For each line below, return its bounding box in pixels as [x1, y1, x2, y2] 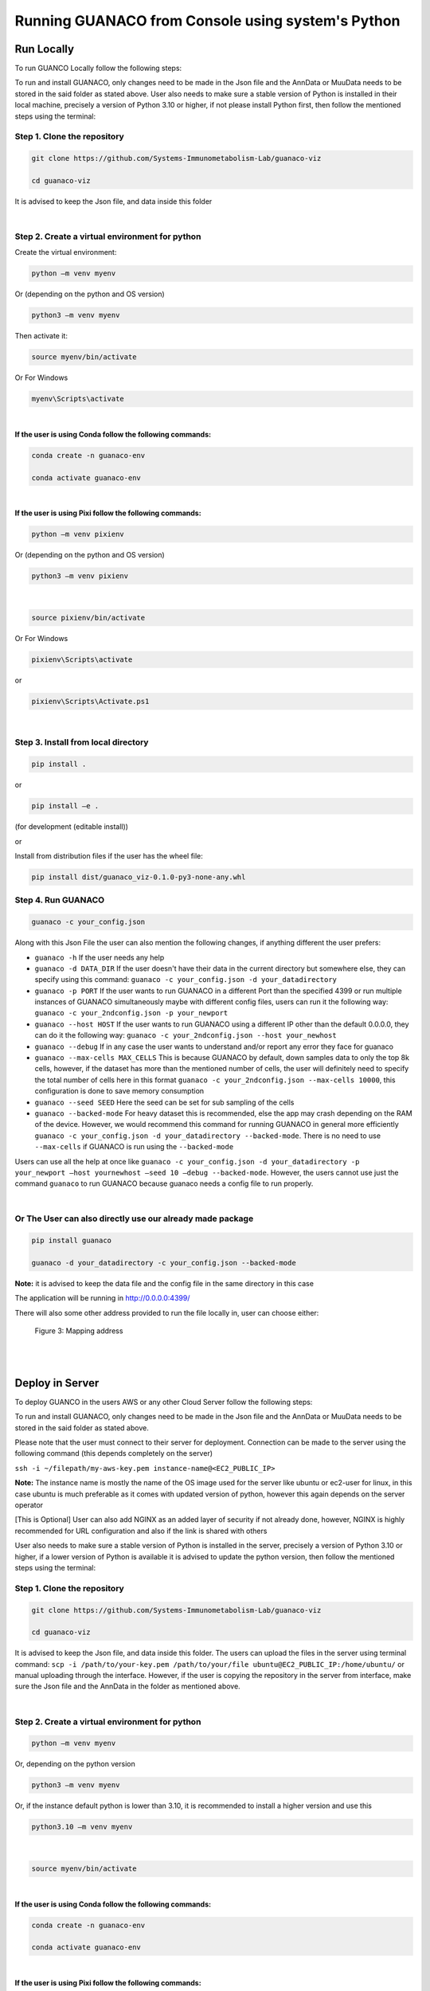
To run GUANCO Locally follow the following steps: [14, 64, 182, 73]
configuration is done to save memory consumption [34, 1086, 205, 1096]
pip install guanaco [31, 1236, 111, 1246]
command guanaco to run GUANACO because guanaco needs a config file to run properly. [14, 1179, 314, 1188]
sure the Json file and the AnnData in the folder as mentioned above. [14, 1681, 240, 1692]
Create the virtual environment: [14, 248, 117, 257]
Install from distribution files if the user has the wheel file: [14, 851, 203, 860]
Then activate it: [14, 331, 68, 341]
